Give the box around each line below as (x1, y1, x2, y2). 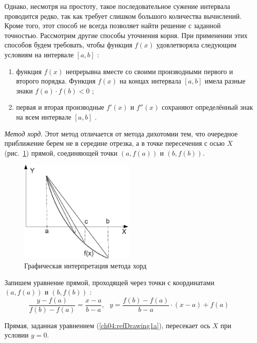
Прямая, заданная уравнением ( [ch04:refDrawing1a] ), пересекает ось (4, 320, 211, 330)
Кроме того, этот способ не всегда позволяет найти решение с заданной (4, 20, 221, 31)
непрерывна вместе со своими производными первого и (65, 66, 233, 76)
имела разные (205, 76, 246, 86)
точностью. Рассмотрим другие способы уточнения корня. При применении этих (4, 30, 248, 40)
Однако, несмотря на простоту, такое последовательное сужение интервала (4, 1, 230, 11)
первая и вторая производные (16, 102, 104, 112)
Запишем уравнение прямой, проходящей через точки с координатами (4, 277, 214, 287)
